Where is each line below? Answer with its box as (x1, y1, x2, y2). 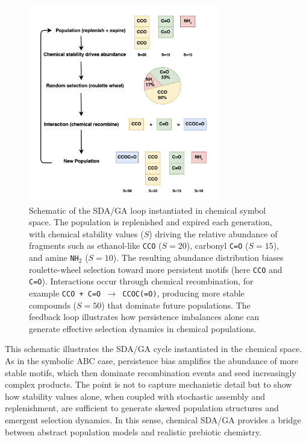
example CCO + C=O (29, 286, 101, 299)
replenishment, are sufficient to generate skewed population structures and (5, 402, 279, 414)
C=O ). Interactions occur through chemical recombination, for (29, 275, 254, 287)
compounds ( (29, 298, 77, 311)
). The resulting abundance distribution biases (113, 251, 284, 263)
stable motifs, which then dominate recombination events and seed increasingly (5, 366, 296, 379)
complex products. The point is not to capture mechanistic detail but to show (5, 378, 292, 391)
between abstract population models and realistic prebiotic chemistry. (5, 425, 261, 438)
